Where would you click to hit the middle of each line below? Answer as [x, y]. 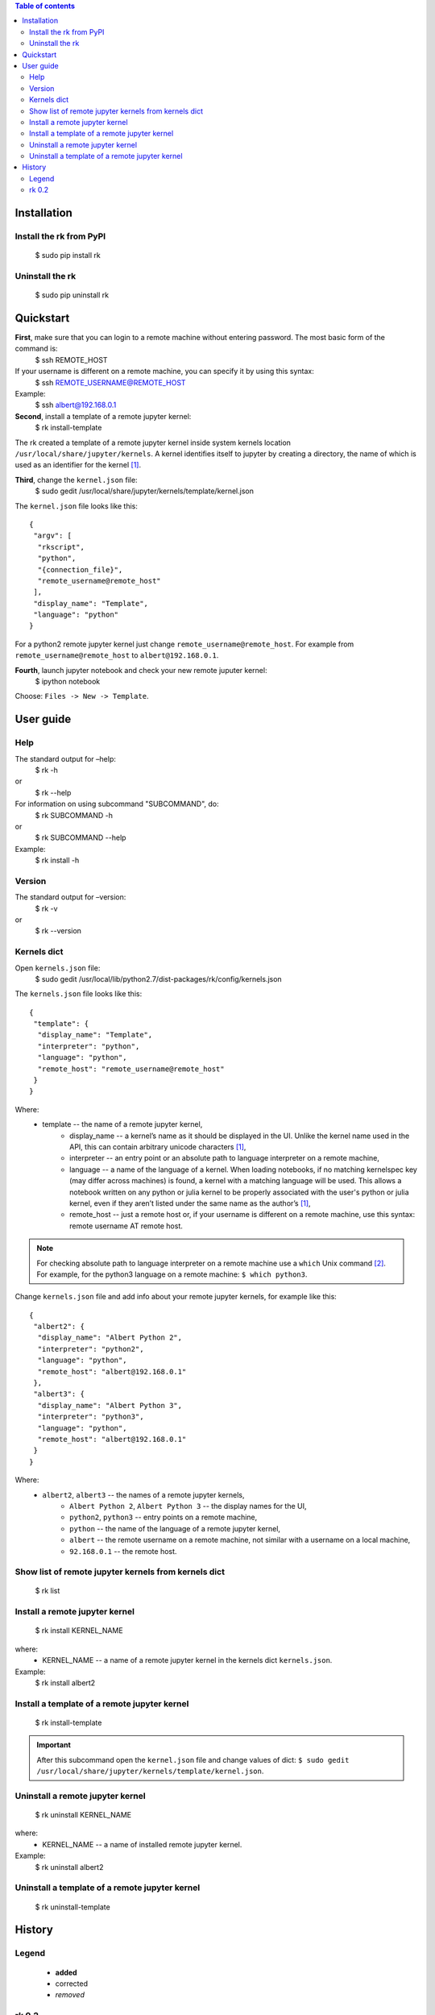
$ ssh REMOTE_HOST [71, 359]
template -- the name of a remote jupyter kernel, [122, 1124]
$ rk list [48, 1591]
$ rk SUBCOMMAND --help [81, 837]
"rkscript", [61, 547]
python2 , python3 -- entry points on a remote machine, [164, 1517]
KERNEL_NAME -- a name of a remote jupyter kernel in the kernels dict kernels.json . [187, 1660]
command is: [36, 349]
